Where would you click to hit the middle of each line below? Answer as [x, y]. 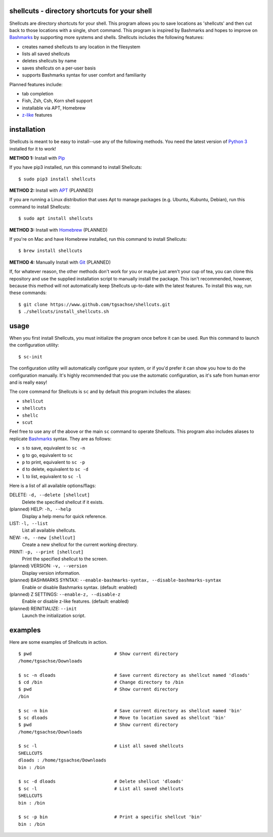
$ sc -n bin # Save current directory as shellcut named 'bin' [130, 711]
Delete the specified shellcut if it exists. [63, 502]
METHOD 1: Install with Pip [37, 158]
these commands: [28, 293]
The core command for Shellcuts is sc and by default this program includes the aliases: [100, 392]
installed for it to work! [33, 149]
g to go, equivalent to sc [48, 455]
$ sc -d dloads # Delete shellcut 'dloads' [101, 781]
